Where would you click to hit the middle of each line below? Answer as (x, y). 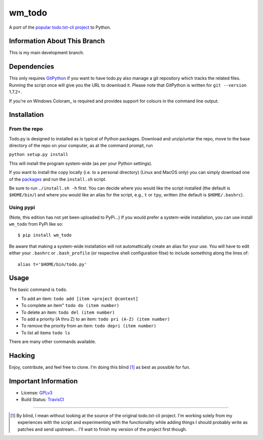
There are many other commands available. (53, 342)
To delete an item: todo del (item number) (68, 312)
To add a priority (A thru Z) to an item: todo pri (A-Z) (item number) (96, 319)
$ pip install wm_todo (45, 235)
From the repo (26, 129)
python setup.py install (38, 154)
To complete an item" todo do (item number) (70, 306)
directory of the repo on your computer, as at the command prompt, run (81, 146)
